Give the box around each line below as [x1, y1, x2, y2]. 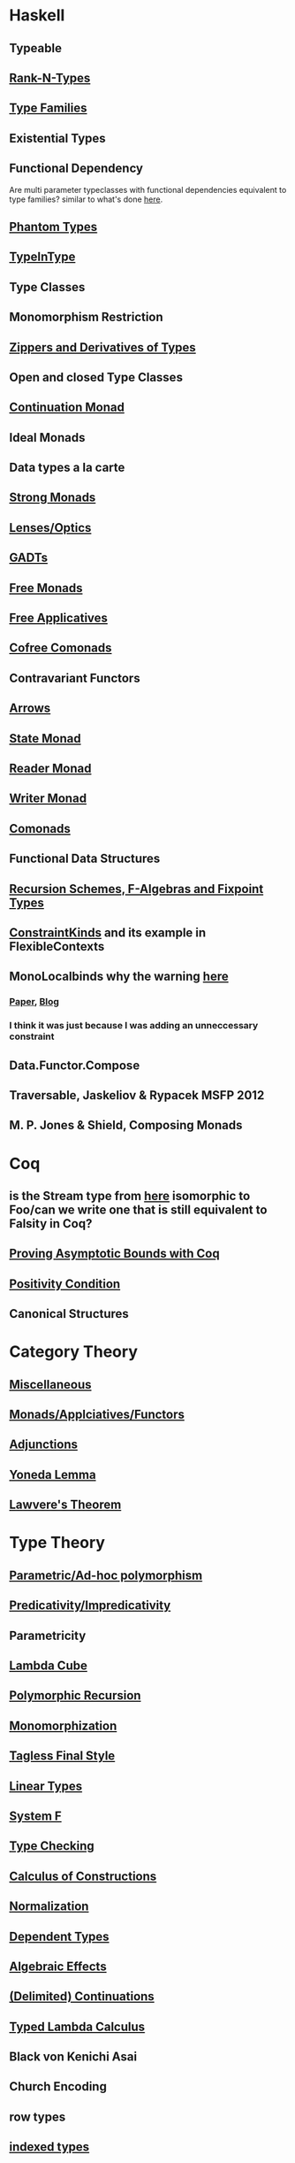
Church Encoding [9, 2079, 108, 2094]
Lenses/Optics [9, 520, 92, 535]
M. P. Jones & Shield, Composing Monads [9, 1118, 243, 1133]
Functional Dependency [9, 161, 144, 176]
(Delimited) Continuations [9, 1989, 155, 2005]
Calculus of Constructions [9, 1868, 157, 1883]
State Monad [9, 731, 81, 746]
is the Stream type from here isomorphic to [9, 1188, 251, 1204]
